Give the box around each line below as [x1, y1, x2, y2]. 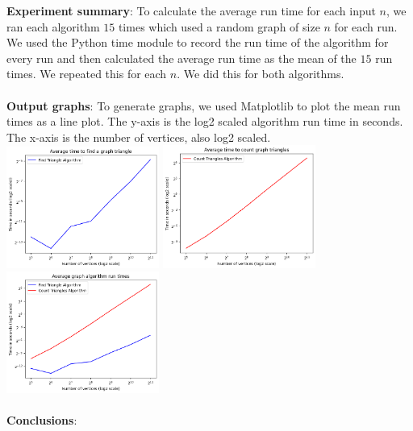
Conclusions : [6, 412, 77, 429]
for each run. [334, 18, 398, 35]
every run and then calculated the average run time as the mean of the [6, 49, 357, 66]
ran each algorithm [6, 18, 100, 35]
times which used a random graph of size [118, 18, 320, 35]
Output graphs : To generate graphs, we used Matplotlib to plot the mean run [6, 97, 401, 114]
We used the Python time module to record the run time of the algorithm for [6, 34, 389, 51]
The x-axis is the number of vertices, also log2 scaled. [6, 128, 271, 145]
